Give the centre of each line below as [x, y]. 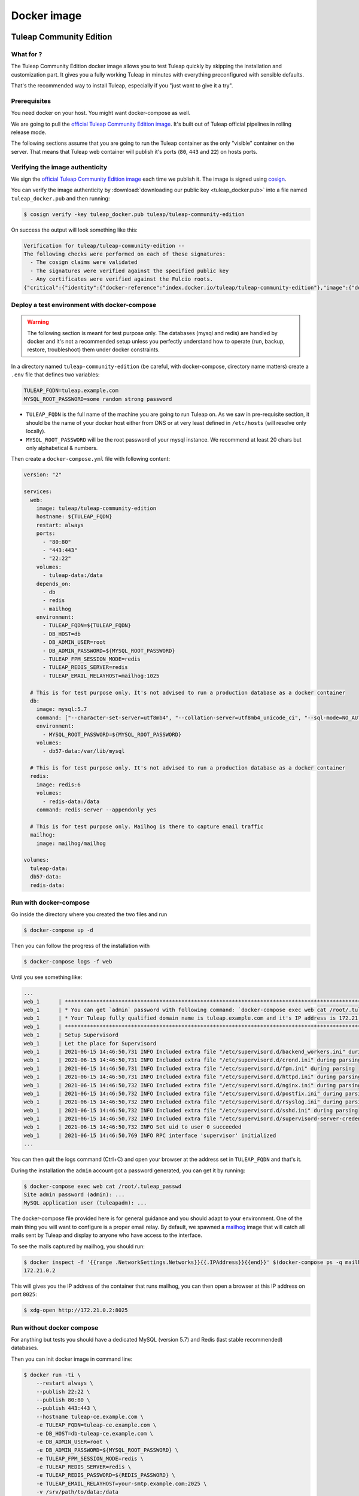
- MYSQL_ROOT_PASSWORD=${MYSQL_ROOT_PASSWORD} [112, 734]
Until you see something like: [47, 977]
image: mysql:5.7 [62, 709]
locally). [36, 431]
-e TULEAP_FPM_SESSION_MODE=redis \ [90, 1458]
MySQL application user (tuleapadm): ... [85, 1203]
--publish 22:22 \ [63, 1392]
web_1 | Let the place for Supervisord [90, 1043]
